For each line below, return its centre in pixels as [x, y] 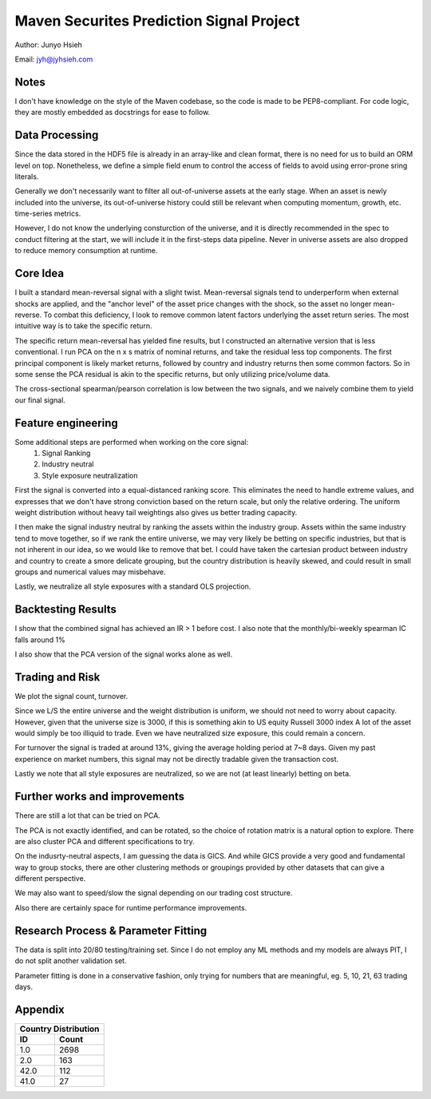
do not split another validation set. [71, 961]
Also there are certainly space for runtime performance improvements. [131, 907]
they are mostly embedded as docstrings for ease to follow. [113, 113]
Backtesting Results [66, 610]
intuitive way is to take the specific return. [83, 326]
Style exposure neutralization [90, 475]
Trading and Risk [57, 677]
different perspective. [50, 879]
